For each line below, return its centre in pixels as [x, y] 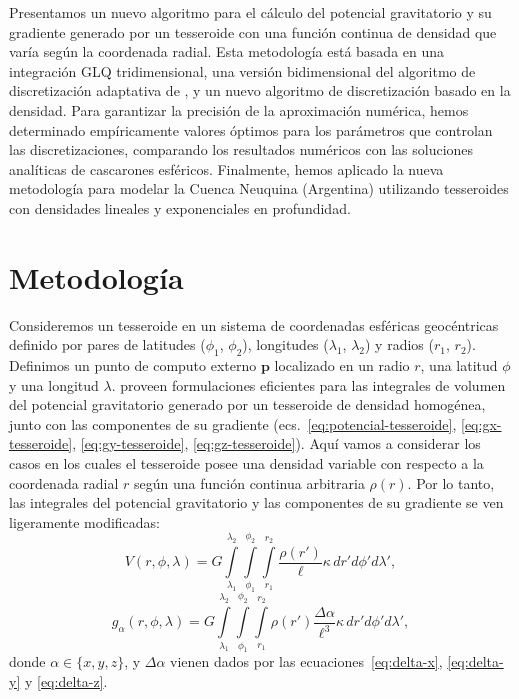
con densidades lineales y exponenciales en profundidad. [180, 207]
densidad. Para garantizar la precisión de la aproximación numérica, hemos [239, 109]
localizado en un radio [342, 365]
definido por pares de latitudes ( [107, 344]
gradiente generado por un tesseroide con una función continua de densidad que [253, 31]
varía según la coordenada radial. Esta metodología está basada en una [227, 51]
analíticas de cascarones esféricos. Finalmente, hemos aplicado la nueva [226, 168]
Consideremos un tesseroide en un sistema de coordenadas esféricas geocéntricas [254, 324]
